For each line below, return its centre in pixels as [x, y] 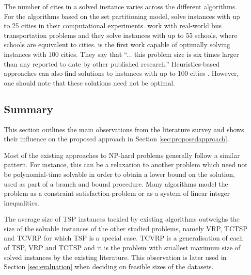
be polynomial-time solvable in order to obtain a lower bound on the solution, [119, 174]
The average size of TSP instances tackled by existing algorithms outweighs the [122, 219]
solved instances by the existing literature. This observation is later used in [115, 257]
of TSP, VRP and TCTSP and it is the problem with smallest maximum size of [122, 248]
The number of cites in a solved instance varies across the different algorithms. [120, 6]
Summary [29, 109]
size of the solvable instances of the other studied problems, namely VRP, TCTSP [126, 228]
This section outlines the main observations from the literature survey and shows [124, 129]
